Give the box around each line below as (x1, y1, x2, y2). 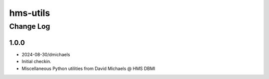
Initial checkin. (21, 59, 52, 65)
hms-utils (9, 7, 50, 18)
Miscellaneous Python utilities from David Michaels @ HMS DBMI (21, 65, 155, 72)
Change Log (9, 22, 50, 31)
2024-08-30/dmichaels (21, 51, 70, 57)
